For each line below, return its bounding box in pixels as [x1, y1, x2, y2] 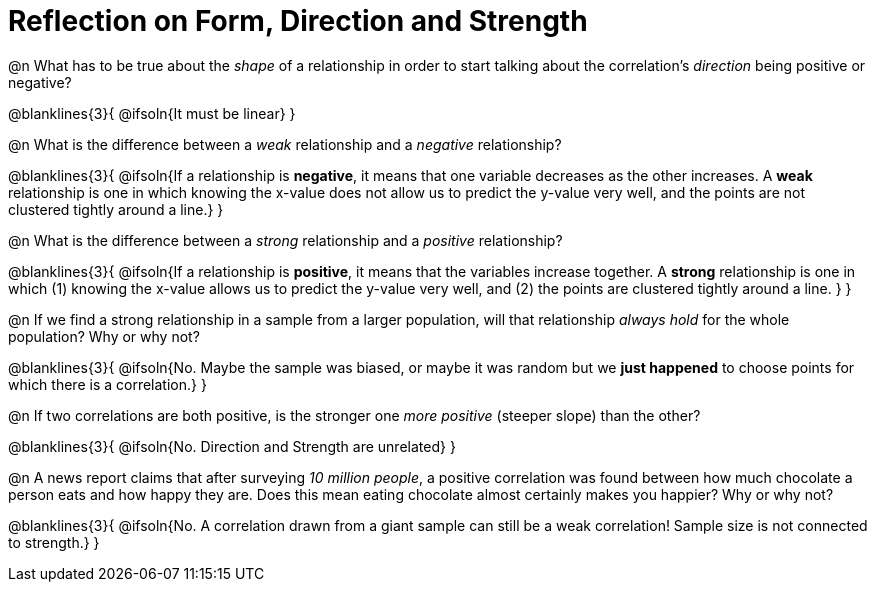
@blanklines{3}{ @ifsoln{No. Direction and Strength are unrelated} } [8, 437, 456, 455]
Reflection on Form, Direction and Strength [8, 4, 588, 38]
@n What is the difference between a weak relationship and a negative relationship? [8, 135, 562, 153]
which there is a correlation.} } [8, 375, 207, 393]
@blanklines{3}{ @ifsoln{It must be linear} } [8, 104, 296, 122]
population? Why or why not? [8, 327, 200, 345]
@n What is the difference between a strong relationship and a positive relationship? [8, 231, 563, 249]
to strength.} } [8, 533, 100, 551]
